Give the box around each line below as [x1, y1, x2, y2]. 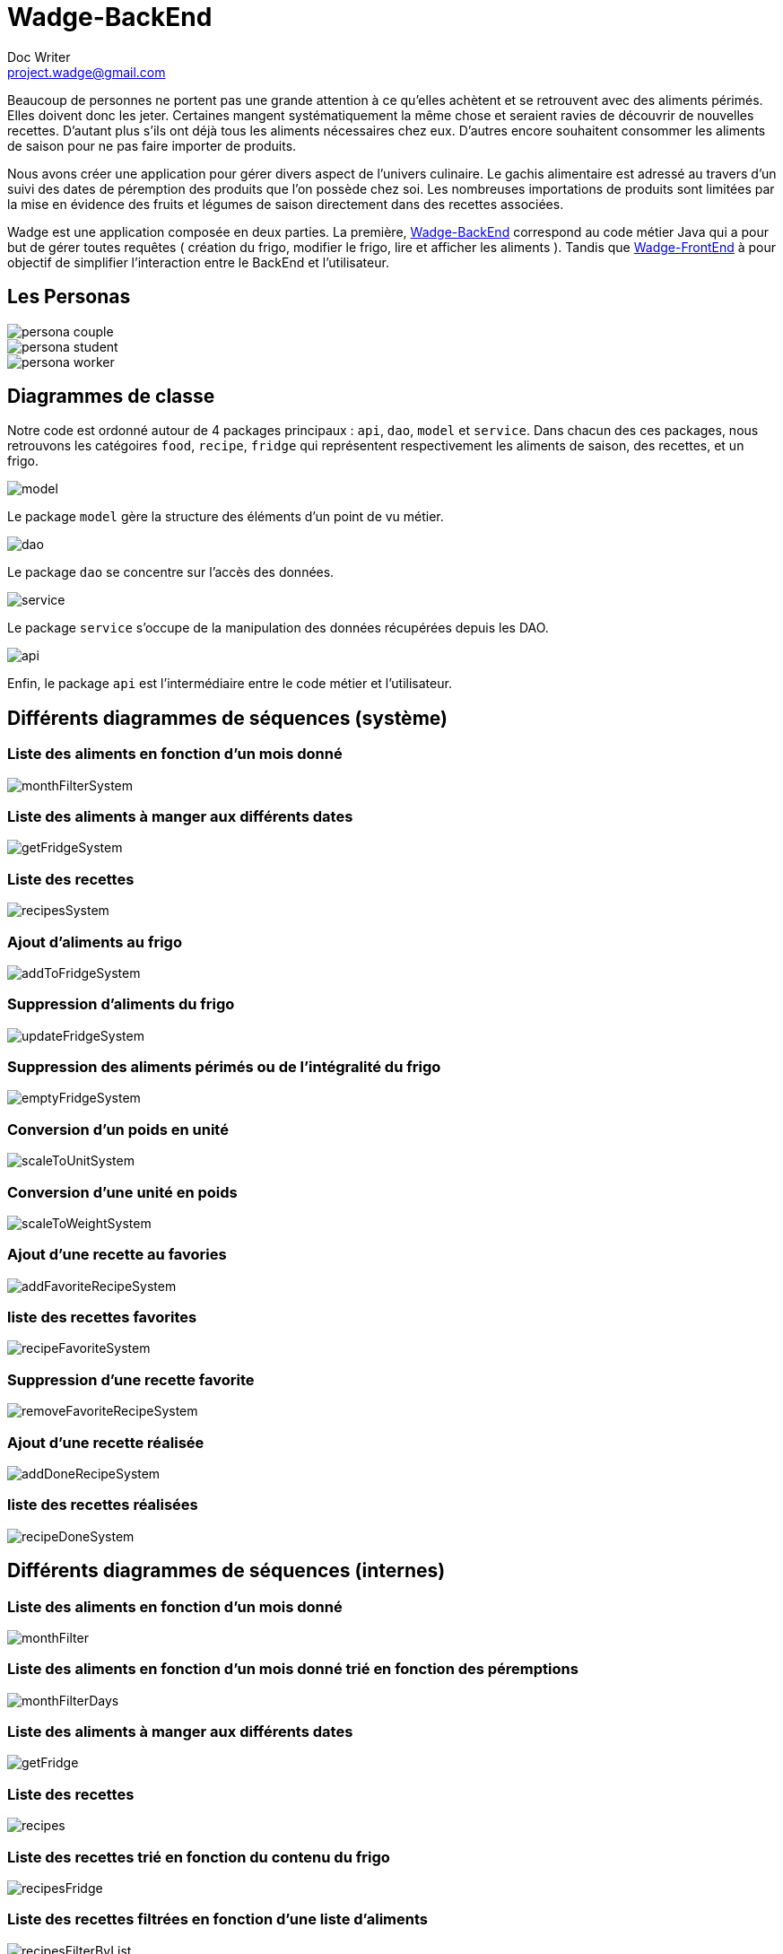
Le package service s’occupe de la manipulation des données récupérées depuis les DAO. [7, 620, 549, 636]
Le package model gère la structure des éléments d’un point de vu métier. [7, 509, 444, 525]
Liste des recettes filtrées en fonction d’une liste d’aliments [7, 1910, 428, 1929]
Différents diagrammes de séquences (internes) [7, 1559, 446, 1583]
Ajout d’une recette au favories [7, 1245, 227, 1264]
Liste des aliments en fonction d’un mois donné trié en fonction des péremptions [7, 1660, 579, 1679]
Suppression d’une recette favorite [7, 1370, 255, 1389]
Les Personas [7, 285, 131, 309]
